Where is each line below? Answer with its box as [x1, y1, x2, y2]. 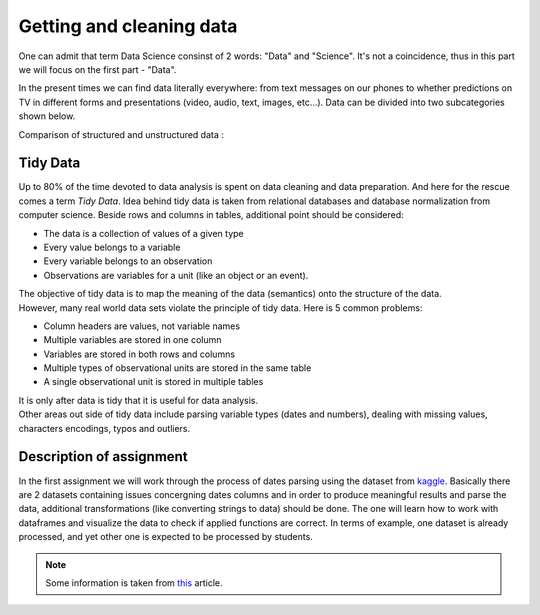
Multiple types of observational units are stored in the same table [43, 362, 312, 374]
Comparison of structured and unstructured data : [18, 128, 225, 140]
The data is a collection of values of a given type [43, 227, 244, 239]
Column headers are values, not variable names [43, 320, 240, 332]
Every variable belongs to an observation [43, 255, 213, 267]
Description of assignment [18, 448, 189, 465]
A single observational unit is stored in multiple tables [43, 376, 264, 388]
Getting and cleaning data [18, 15, 238, 37]
